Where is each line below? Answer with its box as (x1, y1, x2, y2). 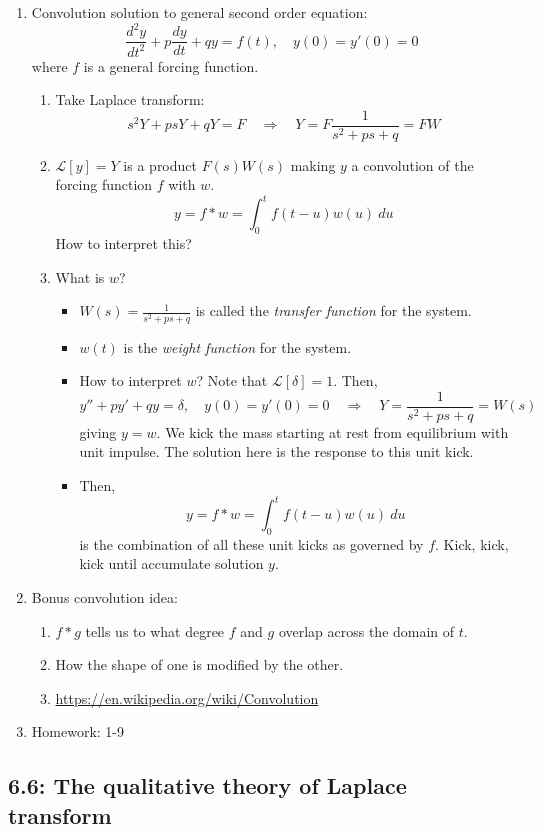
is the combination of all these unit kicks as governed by (79, 533, 424, 554)
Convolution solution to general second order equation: (31, 2, 368, 22)
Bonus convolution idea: (31, 587, 178, 608)
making (290, 154, 336, 175)
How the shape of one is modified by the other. (55, 654, 344, 675)
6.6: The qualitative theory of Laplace (8, 770, 407, 801)
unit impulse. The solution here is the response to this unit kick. (79, 441, 474, 462)
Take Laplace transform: (55, 89, 205, 110)
